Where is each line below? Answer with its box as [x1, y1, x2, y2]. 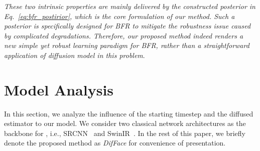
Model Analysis [4, 79, 114, 99]
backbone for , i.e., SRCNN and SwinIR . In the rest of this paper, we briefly [4, 127, 246, 138]
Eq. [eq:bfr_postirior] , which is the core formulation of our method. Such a [4, 10, 235, 21]
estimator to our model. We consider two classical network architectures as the [4, 118, 246, 128]
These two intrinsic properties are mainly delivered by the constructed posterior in [4, 1, 255, 11]
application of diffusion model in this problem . [4, 49, 145, 60]
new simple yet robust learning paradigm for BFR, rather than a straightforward [4, 40, 249, 50]
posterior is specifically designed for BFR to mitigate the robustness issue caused [4, 20, 251, 31]
